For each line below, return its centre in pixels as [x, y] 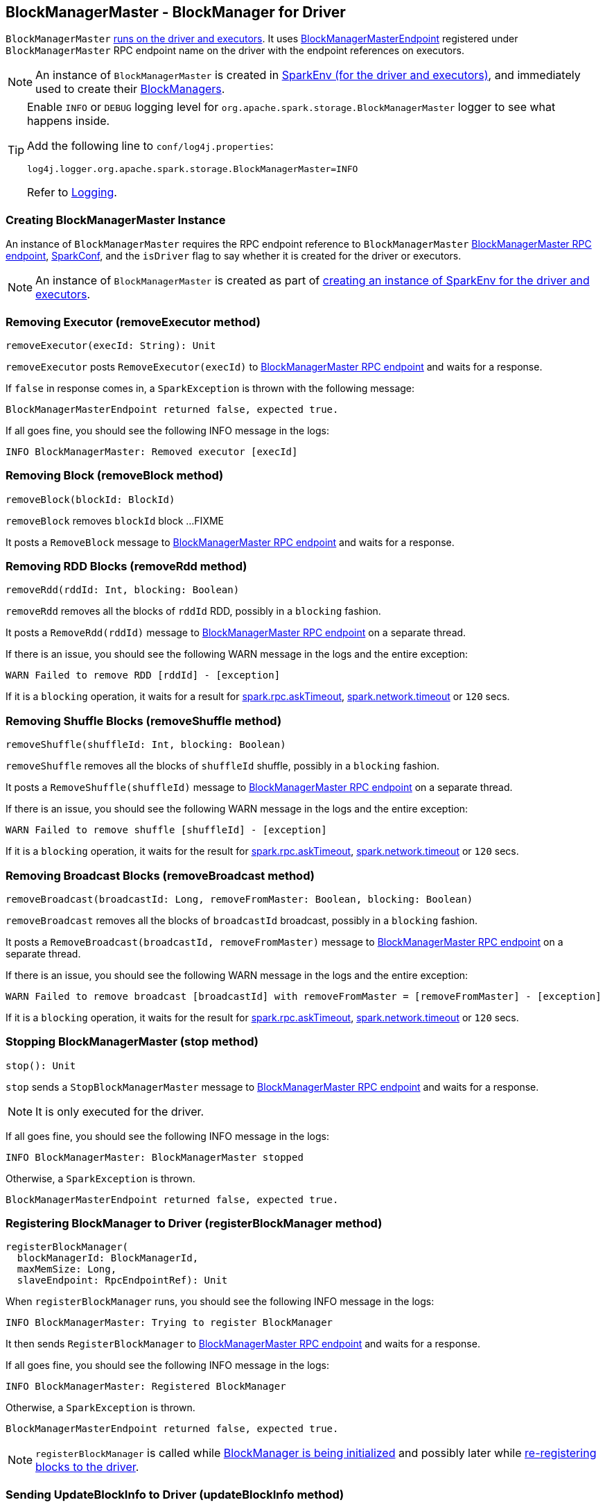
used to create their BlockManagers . [130, 89]
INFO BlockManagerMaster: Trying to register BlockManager [169, 1323]
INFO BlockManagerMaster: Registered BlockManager [146, 1387]
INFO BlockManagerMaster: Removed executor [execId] [152, 451]
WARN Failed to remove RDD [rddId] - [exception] [143, 675]
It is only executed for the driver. [120, 1111]
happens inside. [69, 121]
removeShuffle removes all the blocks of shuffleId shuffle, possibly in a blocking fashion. [223, 766]
